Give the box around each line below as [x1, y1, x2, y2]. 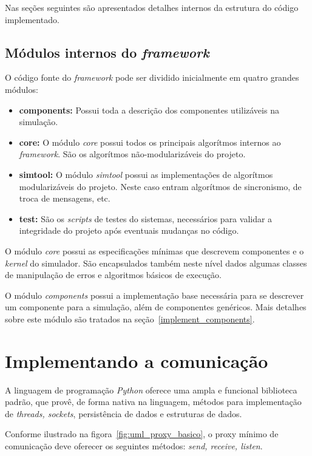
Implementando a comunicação [5, 348, 268, 373]
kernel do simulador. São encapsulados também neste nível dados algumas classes [5, 256, 307, 269]
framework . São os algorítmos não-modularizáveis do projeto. [19, 148, 246, 160]
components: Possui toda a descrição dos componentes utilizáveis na [19, 103, 279, 116]
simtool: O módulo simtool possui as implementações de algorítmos [19, 168, 273, 180]
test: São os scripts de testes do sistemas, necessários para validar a [19, 212, 273, 225]
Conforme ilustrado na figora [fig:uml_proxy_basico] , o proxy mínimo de [5, 427, 279, 440]
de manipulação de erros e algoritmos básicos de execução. [5, 268, 222, 281]
